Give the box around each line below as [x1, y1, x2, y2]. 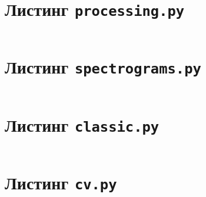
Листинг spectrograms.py [5, 55, 201, 79]
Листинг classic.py [5, 112, 160, 136]
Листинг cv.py [5, 170, 117, 194]
